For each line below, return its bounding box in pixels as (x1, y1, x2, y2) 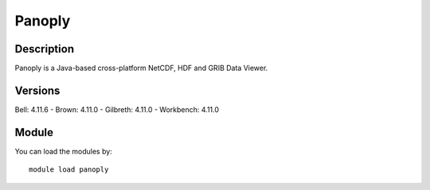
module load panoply (29, 165, 109, 174)
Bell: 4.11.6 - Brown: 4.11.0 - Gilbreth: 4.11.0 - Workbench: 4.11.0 (14, 104, 219, 114)
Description (14, 42, 75, 56)
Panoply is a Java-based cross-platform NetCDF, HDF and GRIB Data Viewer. (14, 64, 268, 73)
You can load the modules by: (14, 146, 113, 156)
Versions (14, 83, 61, 97)
